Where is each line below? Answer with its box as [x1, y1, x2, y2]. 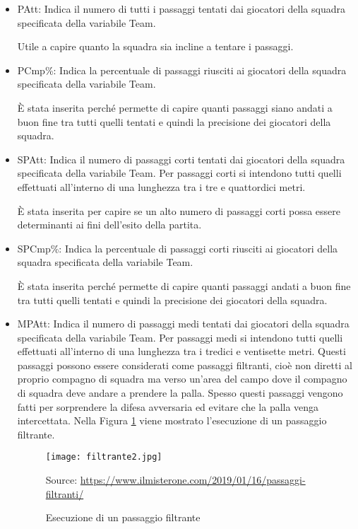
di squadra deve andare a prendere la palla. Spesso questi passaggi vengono [17, 385, 343, 400]
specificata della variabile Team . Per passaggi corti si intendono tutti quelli [17, 165, 342, 180]
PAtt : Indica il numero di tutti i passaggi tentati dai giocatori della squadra [17, 1, 345, 16]
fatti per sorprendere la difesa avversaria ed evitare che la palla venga [17, 399, 319, 414]
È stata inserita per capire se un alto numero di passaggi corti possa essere [17, 203, 341, 218]
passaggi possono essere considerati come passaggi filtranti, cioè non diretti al [17, 357, 352, 372]
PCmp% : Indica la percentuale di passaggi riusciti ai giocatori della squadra [17, 62, 347, 77]
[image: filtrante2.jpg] [45, 452, 162, 463]
